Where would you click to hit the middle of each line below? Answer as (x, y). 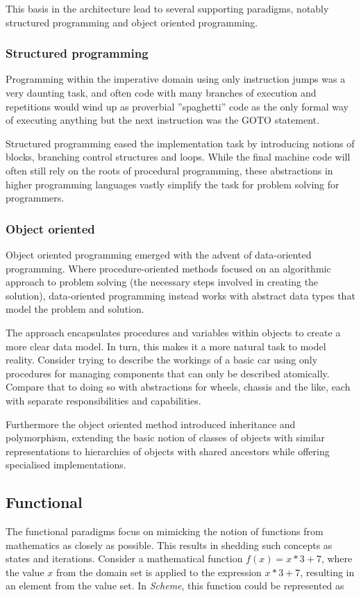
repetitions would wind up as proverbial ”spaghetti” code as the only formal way (177, 106)
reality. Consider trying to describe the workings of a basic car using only (162, 360)
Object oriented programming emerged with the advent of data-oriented (159, 254)
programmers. (35, 198)
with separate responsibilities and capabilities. (103, 400)
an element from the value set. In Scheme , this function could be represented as (175, 586)
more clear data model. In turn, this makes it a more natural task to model (166, 346)
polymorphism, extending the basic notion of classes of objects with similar (165, 437)
